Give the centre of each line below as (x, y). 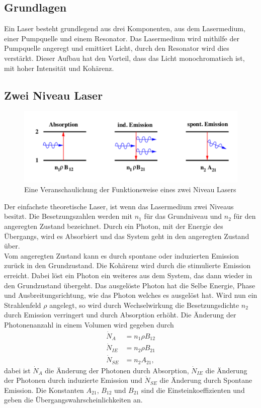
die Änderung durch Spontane (206, 380)
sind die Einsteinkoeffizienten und (193, 390)
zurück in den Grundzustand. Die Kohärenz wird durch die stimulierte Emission (127, 265)
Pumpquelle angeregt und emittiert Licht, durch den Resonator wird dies (117, 48)
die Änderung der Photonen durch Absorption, (117, 370)
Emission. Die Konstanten (44, 390)
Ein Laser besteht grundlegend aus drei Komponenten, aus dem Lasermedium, (125, 28)
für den (245, 216)
